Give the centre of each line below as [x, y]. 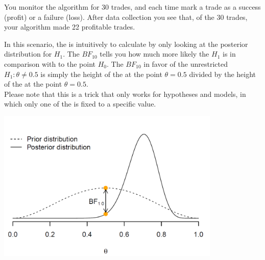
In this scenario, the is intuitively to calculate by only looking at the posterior [126, 44]
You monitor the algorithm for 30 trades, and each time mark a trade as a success [132, 7]
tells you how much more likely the [154, 54]
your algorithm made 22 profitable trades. [70, 27]
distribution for [28, 54]
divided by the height [223, 74]
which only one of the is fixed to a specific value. [80, 104]
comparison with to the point [50, 63]
